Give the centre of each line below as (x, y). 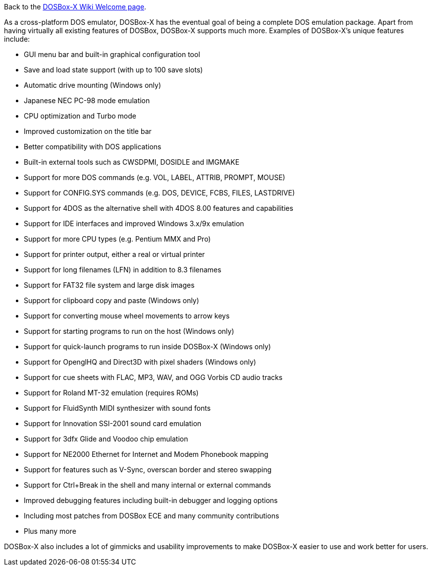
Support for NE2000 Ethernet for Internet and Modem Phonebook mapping (146, 454)
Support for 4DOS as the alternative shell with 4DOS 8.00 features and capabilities (159, 208)
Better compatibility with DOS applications (93, 147)
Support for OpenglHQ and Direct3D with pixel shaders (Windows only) (140, 362)
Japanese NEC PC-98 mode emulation (87, 100)
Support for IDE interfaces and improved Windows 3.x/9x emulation (134, 223)
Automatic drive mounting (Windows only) (93, 85)
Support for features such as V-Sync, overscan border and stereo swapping (148, 470)
